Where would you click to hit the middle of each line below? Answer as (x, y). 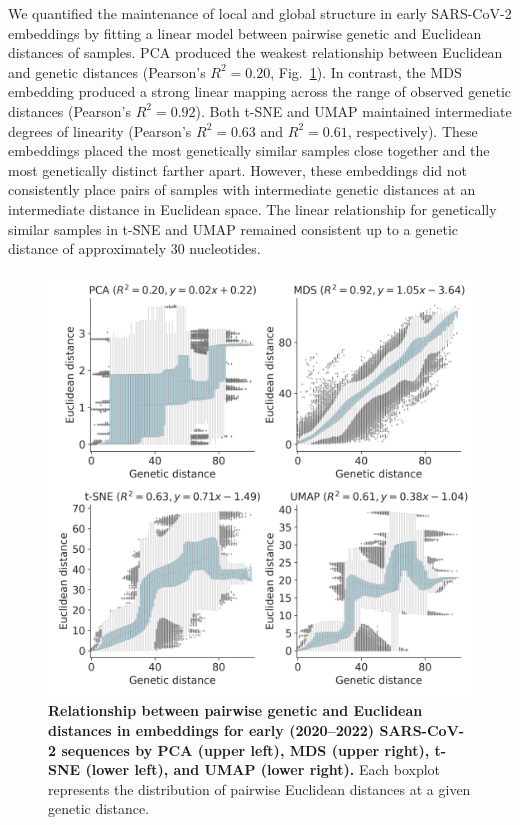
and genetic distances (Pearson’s (107, 71)
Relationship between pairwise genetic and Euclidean (235, 710)
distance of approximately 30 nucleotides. (134, 248)
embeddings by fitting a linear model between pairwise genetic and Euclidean (245, 32)
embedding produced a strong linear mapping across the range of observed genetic (259, 91)
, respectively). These (412, 130)
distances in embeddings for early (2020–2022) (211, 729)
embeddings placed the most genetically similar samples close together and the (249, 150)
